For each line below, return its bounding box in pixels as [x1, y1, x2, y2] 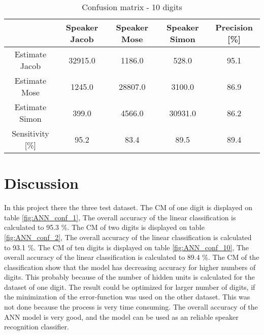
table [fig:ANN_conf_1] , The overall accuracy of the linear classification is [4, 212, 236, 222]
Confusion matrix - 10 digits [82, 1, 182, 13]
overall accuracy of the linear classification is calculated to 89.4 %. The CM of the [4, 252, 259, 262]
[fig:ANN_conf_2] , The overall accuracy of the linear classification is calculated [4, 231, 252, 242]
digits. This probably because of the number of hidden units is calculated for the [4, 272, 255, 282]
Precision [215, 21, 253, 33]
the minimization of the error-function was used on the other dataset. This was [4, 291, 250, 302]
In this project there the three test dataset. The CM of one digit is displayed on [4, 202, 252, 213]
